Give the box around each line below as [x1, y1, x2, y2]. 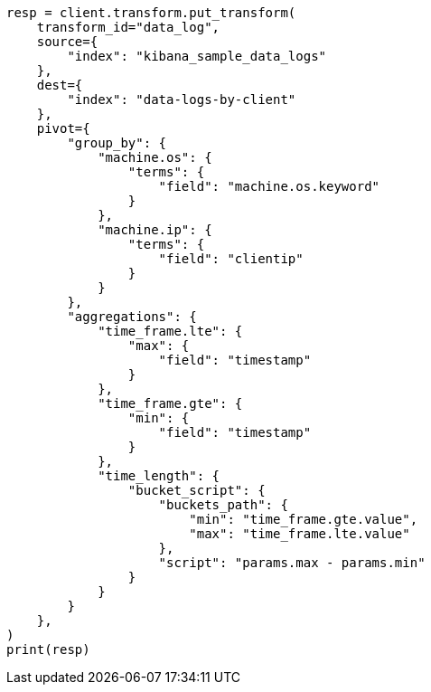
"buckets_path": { [158, 498, 288, 512]
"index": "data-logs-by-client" [67, 92, 296, 107]
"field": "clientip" [158, 251, 304, 266]
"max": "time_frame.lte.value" [189, 526, 410, 541]
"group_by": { [67, 136, 167, 150]
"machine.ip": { [98, 223, 212, 237]
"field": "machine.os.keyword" [158, 179, 380, 194]
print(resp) [6, 642, 90, 657]
